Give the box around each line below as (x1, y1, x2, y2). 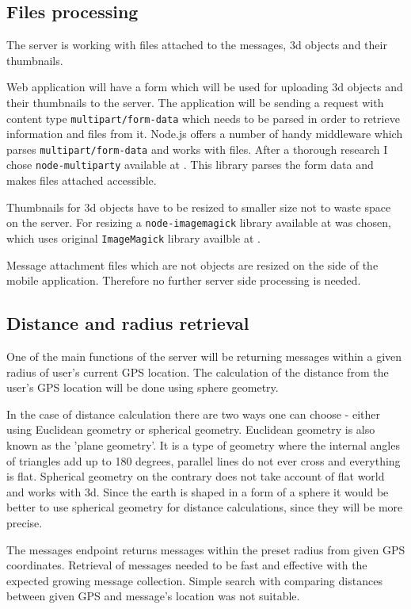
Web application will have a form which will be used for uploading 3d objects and (6, 79, 403, 95)
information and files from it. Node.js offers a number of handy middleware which (6, 125, 403, 142)
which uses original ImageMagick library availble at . (6, 229, 261, 246)
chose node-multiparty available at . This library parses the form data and (6, 156, 374, 173)
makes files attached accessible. (6, 172, 157, 189)
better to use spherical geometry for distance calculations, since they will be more (6, 499, 403, 515)
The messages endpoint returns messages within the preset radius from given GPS (6, 541, 405, 557)
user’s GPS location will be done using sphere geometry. (6, 379, 279, 396)
